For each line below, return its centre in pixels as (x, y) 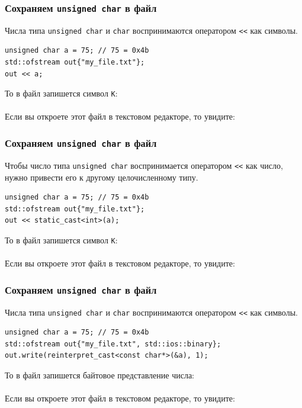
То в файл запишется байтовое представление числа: (100, 375)
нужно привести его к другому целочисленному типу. (102, 177)
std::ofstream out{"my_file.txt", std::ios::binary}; (113, 344)
